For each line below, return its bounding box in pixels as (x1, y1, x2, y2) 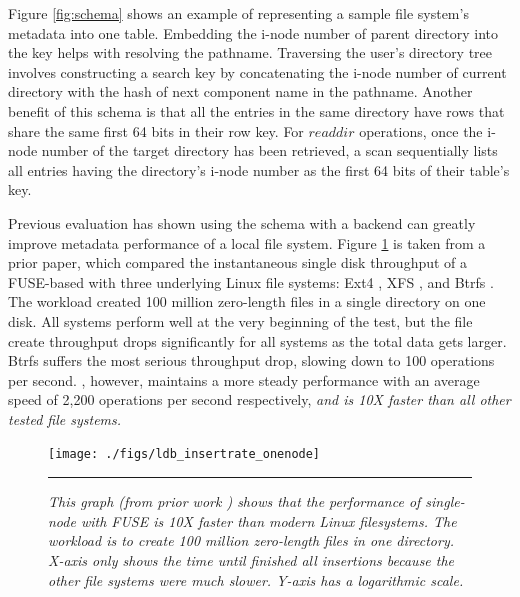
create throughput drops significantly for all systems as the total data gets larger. (8, 330, 507, 351)
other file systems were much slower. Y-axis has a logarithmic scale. (48, 569, 464, 590)
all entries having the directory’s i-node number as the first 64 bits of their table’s (8, 159, 510, 180)
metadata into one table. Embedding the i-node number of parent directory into (8, 22, 498, 43)
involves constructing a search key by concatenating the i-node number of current (8, 61, 507, 82)
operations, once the (359, 120, 483, 141)
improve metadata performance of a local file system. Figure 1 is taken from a (8, 232, 486, 253)
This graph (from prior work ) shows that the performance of (48, 491, 421, 512)
